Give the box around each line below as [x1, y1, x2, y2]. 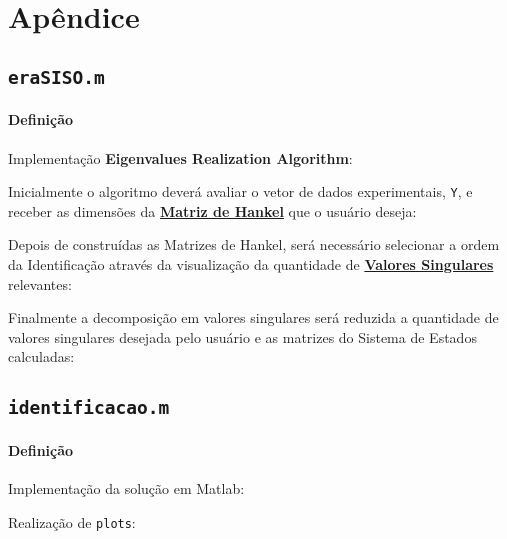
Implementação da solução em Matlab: [8, 478, 245, 499]
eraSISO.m [8, 66, 105, 88]
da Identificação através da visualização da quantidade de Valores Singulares [8, 253, 494, 274]
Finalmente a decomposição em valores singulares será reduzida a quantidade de [8, 307, 499, 328]
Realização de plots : [8, 511, 136, 532]
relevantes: [8, 273, 72, 294]
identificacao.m [8, 397, 170, 419]
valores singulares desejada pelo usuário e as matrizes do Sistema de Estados [8, 326, 477, 347]
